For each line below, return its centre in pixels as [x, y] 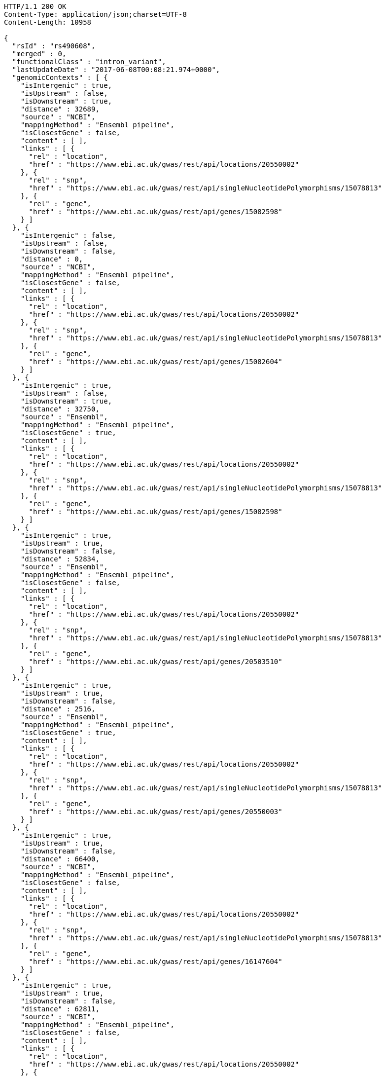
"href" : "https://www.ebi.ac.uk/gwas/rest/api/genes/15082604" [156, 362]
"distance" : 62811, [60, 1009]
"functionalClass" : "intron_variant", [89, 62]
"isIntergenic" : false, [68, 235]
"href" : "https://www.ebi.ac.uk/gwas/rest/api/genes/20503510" [156, 662]
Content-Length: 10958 [48, 22]
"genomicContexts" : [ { [60, 77]
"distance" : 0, [52, 259]
